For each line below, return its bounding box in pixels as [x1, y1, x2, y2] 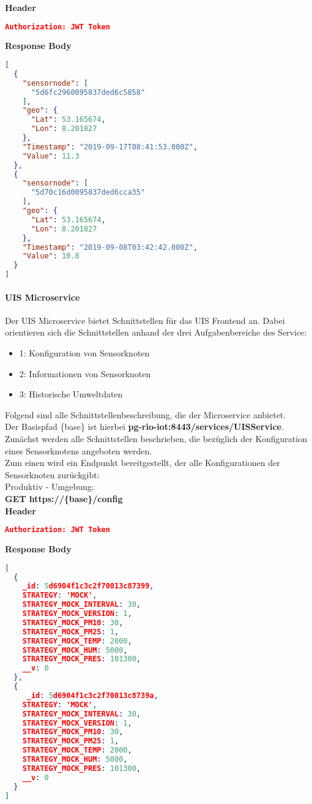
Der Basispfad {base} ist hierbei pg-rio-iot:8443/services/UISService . [5, 420, 284, 433]
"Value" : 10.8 [22, 252, 80, 261]
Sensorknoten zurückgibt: [5, 468, 100, 481]
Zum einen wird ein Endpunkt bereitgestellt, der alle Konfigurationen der [5, 456, 280, 469]
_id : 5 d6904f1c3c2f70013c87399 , [22, 582, 154, 591]
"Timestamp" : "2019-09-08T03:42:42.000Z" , [22, 242, 198, 252]
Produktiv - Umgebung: [5, 480, 94, 493]
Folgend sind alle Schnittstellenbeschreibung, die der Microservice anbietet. [5, 408, 286, 421]
